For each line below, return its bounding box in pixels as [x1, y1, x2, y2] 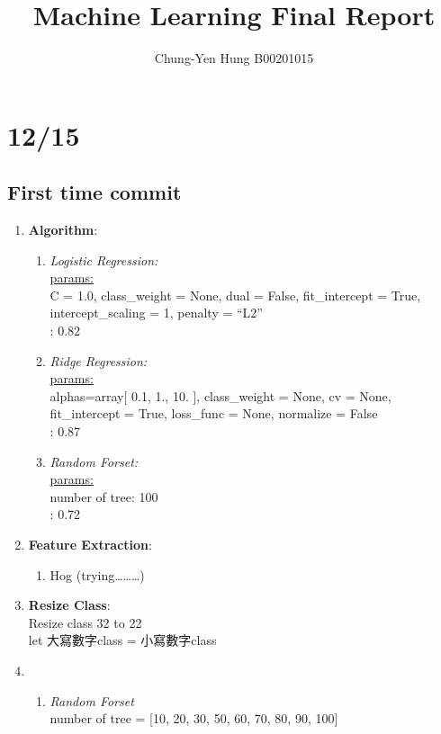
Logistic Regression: [49, 250, 158, 269]
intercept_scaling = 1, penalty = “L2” [49, 303, 263, 322]
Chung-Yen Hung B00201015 [154, 49, 314, 67]
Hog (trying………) [49, 565, 145, 584]
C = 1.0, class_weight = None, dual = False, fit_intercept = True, [49, 285, 421, 304]
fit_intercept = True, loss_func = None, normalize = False [49, 404, 378, 423]
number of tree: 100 [49, 487, 158, 506]
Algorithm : [28, 220, 98, 239]
